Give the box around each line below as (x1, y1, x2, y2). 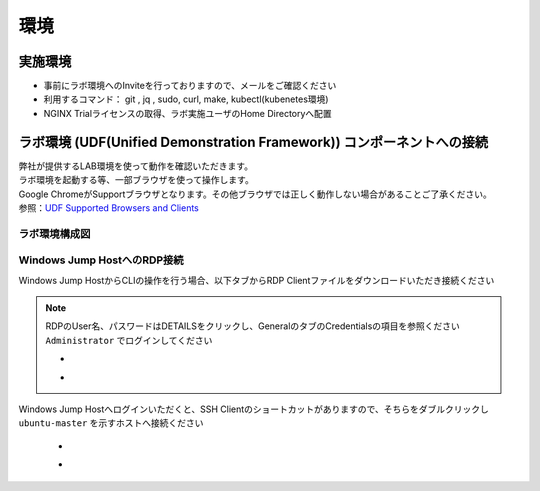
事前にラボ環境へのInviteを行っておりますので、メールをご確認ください (43, 80, 337, 92)
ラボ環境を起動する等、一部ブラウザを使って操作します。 (18, 174, 254, 186)
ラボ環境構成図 (18, 226, 91, 240)
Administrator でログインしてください (45, 334, 213, 346)
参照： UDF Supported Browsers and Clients (18, 201, 199, 214)
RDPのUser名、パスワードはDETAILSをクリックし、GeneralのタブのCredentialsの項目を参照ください (45, 320, 460, 332)
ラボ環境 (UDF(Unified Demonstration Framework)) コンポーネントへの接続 (18, 133, 489, 150)
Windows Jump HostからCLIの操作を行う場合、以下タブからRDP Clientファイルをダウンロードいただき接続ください (18, 274, 495, 286)
